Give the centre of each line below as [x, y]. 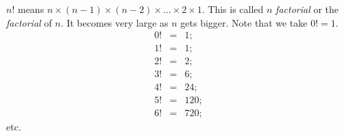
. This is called [233, 9]
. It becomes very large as [114, 22]
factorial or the [307, 9]
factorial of [29, 22]
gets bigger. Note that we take [244, 22]
